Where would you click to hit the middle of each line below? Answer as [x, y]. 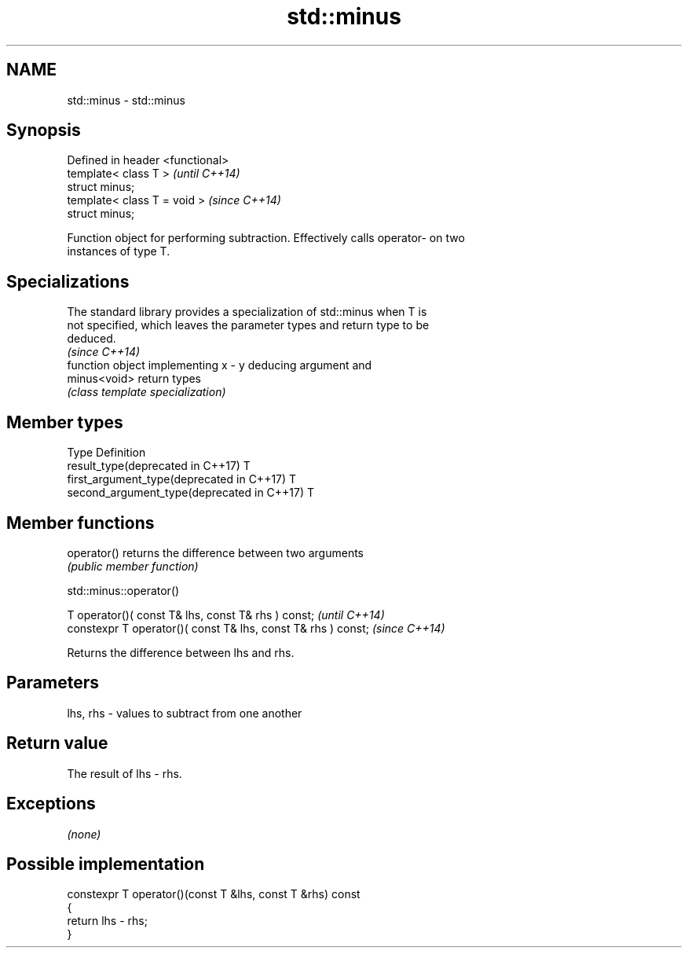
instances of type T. [119, 251]
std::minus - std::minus [126, 100]
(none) [84, 834]
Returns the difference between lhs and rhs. [181, 652]
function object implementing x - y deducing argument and [220, 365]
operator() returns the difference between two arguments [215, 552]
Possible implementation [106, 864]
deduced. [91, 339]
